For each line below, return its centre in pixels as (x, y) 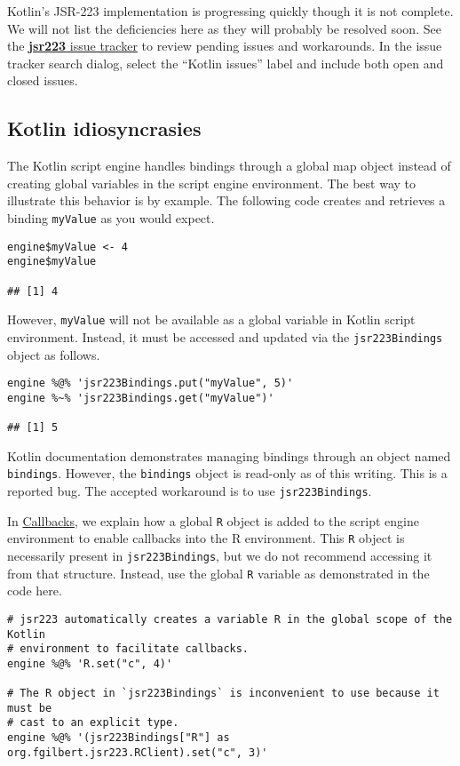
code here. (35, 590)
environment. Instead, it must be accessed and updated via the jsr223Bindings (225, 336)
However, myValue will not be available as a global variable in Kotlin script (211, 319)
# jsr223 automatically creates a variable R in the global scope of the (230, 619)
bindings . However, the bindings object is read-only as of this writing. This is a (227, 473)
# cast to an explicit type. (93, 723)
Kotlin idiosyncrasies (104, 128)
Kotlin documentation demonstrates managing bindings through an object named (229, 455)
